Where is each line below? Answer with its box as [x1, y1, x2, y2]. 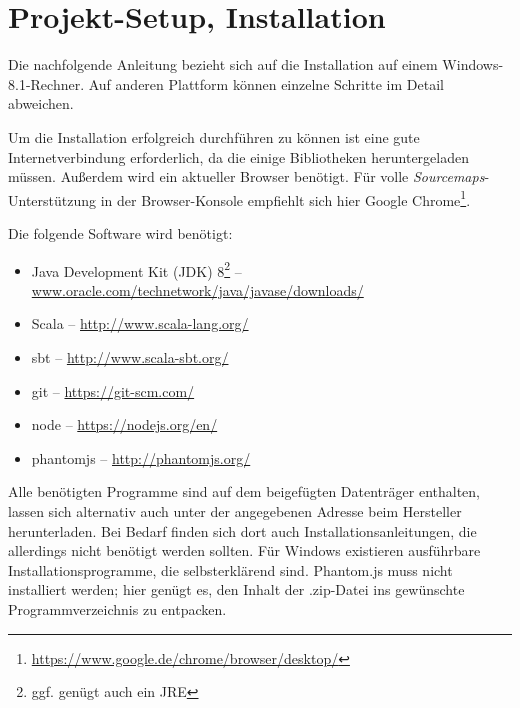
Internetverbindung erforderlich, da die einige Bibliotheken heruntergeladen [8, 146, 469, 167]
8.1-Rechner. [8, 73, 85, 94]
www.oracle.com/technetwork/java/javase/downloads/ [31, 279, 364, 300]
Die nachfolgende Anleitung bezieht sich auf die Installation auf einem [8, 54, 438, 75]
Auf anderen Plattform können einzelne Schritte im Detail [88, 73, 444, 94]
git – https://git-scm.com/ [31, 380, 195, 401]
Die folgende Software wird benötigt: [8, 222, 233, 243]
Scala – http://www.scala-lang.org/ [31, 313, 249, 334]
